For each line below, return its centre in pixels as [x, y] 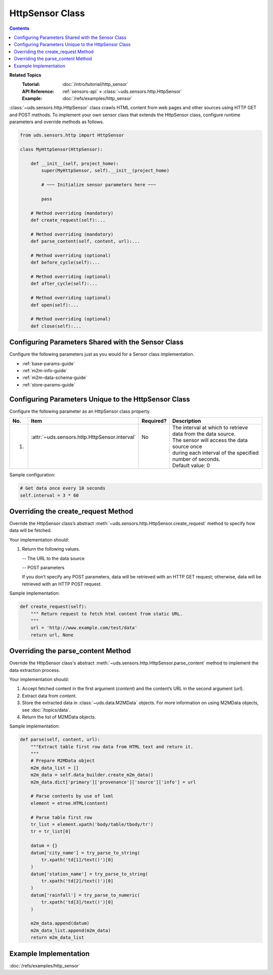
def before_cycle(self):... [65, 262]
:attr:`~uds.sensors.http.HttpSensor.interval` [83, 437]
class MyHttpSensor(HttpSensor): [61, 149]
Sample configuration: [32, 475]
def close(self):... [56, 326]
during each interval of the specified [215, 453]
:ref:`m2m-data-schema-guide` [55, 378]
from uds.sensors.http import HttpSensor [72, 135]
